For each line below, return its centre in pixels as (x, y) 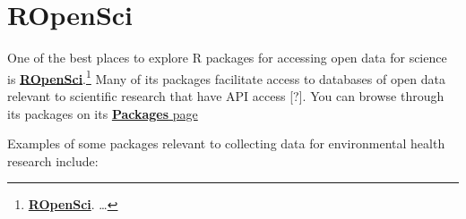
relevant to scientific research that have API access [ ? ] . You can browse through (226, 95)
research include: (53, 160)
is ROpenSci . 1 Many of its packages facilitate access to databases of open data (226, 77)
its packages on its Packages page (103, 113)
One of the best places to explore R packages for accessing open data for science (227, 58)
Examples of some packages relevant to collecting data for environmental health (226, 143)
